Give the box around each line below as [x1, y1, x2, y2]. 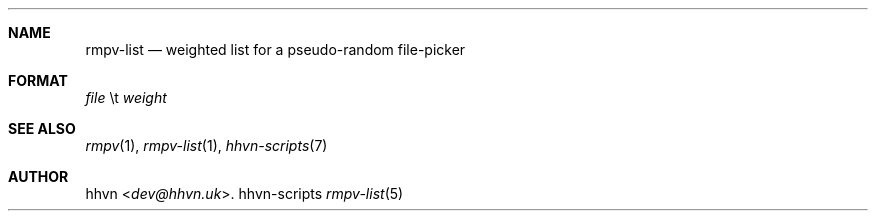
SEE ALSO [8, 120, 76, 137]
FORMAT [8, 72, 68, 89]
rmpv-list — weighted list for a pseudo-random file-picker [85, 41, 466, 58]
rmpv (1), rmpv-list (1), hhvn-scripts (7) [85, 137, 328, 154]
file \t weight [85, 89, 167, 106]
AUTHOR [8, 168, 69, 185]
